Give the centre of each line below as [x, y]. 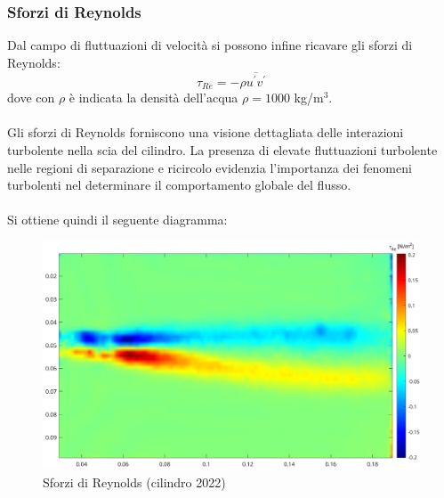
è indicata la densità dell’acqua [153, 98]
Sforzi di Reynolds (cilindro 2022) [134, 482]
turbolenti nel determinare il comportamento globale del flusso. [179, 185]
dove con [31, 98]
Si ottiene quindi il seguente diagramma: [117, 220]
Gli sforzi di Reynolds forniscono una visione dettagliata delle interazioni [206, 132]
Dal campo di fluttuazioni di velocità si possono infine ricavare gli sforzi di [210, 45]
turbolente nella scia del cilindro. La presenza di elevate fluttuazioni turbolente [222, 149]
